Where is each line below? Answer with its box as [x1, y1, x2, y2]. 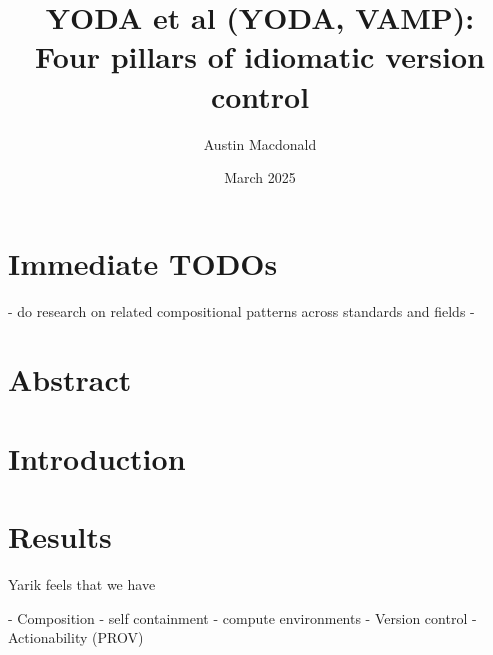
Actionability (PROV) [8, 627, 144, 648]
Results [8, 516, 112, 557]
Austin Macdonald [203, 133, 317, 154]
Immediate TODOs [8, 242, 278, 283]
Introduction [8, 437, 186, 478]
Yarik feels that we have [8, 574, 156, 595]
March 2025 [224, 167, 296, 188]
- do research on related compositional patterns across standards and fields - [8, 300, 475, 321]
